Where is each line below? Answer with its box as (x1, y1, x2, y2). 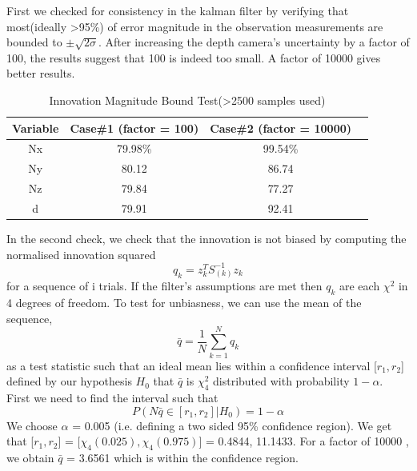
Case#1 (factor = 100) (70, 119, 199, 136)
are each (339, 277, 380, 294)
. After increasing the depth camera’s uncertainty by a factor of (98, 34, 410, 50)
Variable (12, 119, 59, 136)
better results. (6, 65, 75, 82)
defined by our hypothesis (6, 373, 132, 389)
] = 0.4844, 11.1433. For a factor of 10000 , (198, 433, 409, 449)
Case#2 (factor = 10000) (210, 119, 352, 136)
